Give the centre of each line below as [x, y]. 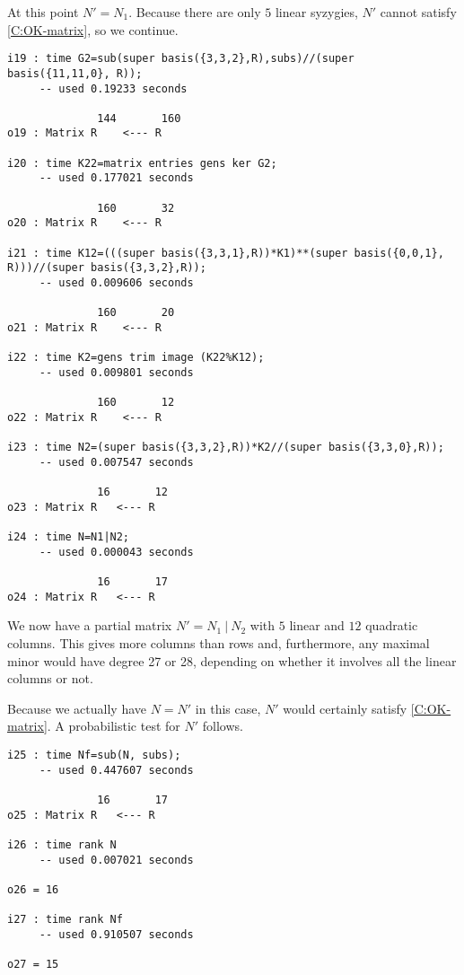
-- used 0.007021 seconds [116, 860]
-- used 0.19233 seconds [113, 88]
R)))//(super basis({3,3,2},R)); [107, 268]
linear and [317, 625]
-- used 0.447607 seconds [116, 770]
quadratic [392, 625]
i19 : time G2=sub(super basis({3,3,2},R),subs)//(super [181, 59]
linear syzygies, [316, 12]
